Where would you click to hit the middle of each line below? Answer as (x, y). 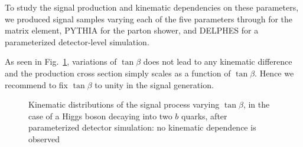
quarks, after (204, 116)
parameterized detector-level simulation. (77, 41)
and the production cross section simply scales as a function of (118, 73)
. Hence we (274, 73)
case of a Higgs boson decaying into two (100, 116)
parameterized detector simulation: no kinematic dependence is (142, 127)
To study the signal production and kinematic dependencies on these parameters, (152, 7)
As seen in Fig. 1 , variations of (61, 61)
